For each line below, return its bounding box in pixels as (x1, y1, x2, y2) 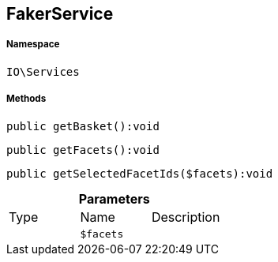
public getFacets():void (6, 143, 160, 156)
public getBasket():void (6, 119, 160, 133)
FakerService (6, 4, 114, 24)
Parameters (78, 190, 150, 207)
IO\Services (6, 65, 80, 78)
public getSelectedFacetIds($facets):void (6, 167, 273, 180)
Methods (6, 93, 47, 105)
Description (151, 208, 220, 225)
